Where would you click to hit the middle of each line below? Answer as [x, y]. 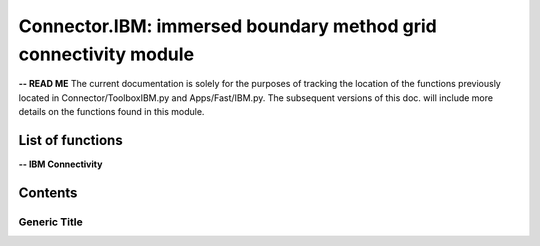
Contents [48, 192]
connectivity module [106, 54]
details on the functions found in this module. [111, 112]
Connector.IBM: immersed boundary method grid [227, 26]
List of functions [71, 140]
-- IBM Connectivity [60, 164]
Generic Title [51, 222]
